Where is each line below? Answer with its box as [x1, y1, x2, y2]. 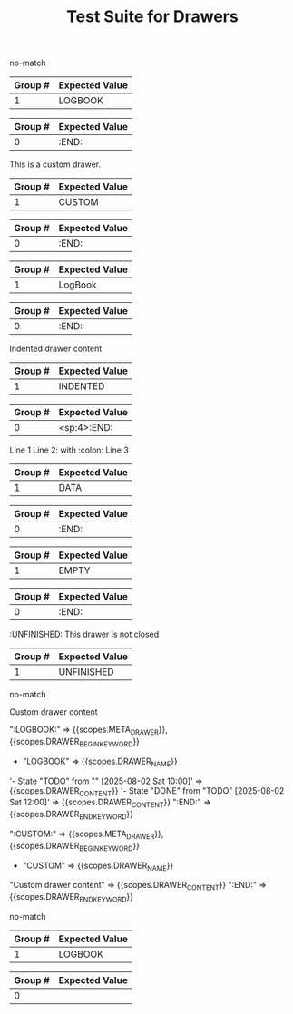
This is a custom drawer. [9, 159, 102, 170]
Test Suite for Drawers [66, 6, 239, 27]
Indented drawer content [9, 343, 103, 355]
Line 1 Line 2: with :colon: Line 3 [9, 444, 129, 455]
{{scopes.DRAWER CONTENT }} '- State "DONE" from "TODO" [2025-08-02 [9, 785, 285, 798]
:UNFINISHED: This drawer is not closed [9, 629, 160, 640]
